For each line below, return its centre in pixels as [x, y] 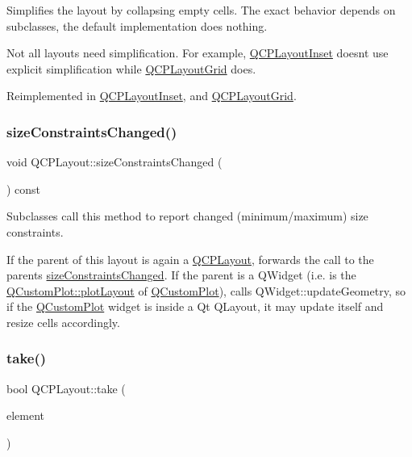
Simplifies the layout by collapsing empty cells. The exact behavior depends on [201, 10]
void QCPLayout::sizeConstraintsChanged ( [114, 162]
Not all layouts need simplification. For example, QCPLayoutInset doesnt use [198, 53]
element [26, 415]
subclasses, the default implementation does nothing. [137, 25]
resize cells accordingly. [63, 322]
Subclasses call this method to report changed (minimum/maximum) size [187, 216]
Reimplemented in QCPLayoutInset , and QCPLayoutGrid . [152, 96]
